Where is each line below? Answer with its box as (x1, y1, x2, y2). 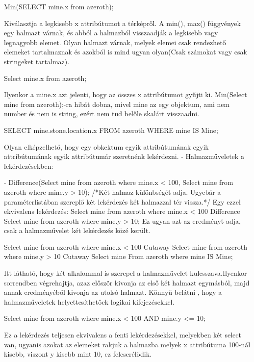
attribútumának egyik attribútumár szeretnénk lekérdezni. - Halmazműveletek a (4, 151, 244, 161)
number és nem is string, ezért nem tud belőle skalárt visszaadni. (4, 108, 200, 119)
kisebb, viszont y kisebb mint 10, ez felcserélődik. (4, 349, 152, 359)
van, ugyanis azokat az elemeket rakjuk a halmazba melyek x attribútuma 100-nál (4, 339, 251, 349)
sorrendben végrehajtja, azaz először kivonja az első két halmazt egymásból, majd (4, 277, 250, 287)
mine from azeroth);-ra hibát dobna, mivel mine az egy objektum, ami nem (4, 99, 230, 109)
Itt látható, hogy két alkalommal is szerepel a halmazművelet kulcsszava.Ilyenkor (4, 268, 247, 278)
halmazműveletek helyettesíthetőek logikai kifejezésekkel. (4, 296, 175, 307)
